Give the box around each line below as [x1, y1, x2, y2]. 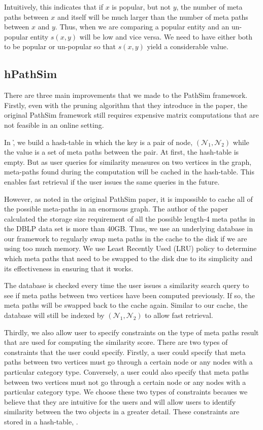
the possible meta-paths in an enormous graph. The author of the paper [4, 203, 228, 214]
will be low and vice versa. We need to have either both [79, 31, 253, 42]
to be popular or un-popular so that [4, 41, 116, 52]
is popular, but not [112, 2, 171, 12]
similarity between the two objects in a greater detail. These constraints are [4, 406, 240, 417]
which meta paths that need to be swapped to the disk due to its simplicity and [4, 253, 253, 264]
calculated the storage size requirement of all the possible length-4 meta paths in [4, 213, 255, 224]
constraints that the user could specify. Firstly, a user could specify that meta [4, 346, 246, 357]
